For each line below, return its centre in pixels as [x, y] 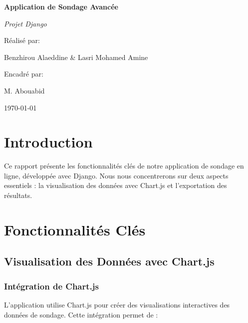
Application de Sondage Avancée [61, 6]
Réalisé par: [22, 40]
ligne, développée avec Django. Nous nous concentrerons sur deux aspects [116, 175]
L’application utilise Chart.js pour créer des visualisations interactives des [117, 305]
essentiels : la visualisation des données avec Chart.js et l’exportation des [116, 185]
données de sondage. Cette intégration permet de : [81, 314]
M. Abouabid [24, 90]
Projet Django [25, 23]
